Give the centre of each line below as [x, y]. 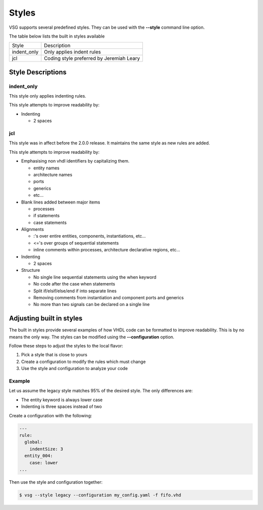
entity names [47, 168]
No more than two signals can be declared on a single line [92, 305]
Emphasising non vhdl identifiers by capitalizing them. [75, 161]
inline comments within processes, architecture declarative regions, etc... [107, 250]
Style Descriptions [38, 72]
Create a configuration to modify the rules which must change [84, 362]
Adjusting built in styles [46, 318]
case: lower [44, 463]
